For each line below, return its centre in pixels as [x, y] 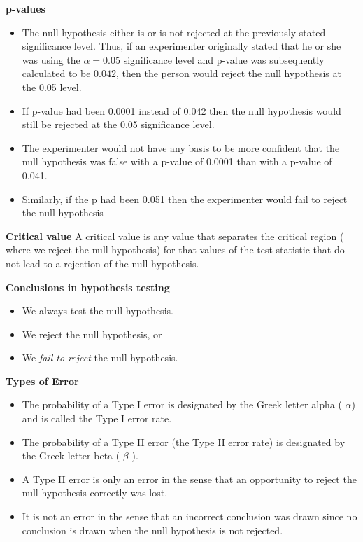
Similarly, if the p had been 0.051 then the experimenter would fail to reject [185, 199]
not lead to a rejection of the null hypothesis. [102, 263]
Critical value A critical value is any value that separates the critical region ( [175, 236]
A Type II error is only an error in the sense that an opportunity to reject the [189, 479]
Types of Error [42, 381]
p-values [26, 8]
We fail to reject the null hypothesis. [100, 357]
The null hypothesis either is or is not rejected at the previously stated [174, 32]
